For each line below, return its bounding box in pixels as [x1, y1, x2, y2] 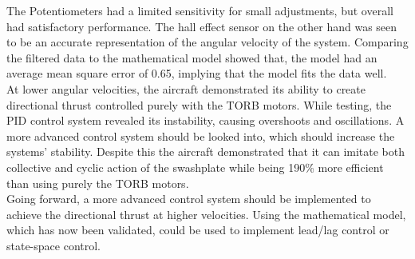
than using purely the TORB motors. [6, 174, 189, 191]
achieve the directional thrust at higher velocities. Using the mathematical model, [6, 205, 406, 222]
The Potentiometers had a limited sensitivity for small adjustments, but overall [6, 2, 393, 18]
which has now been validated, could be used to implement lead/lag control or [6, 221, 389, 238]
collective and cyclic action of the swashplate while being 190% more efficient [6, 158, 384, 175]
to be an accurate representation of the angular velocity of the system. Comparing [6, 34, 409, 50]
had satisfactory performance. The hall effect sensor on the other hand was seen [6, 18, 397, 34]
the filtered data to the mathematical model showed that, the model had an [6, 49, 377, 66]
